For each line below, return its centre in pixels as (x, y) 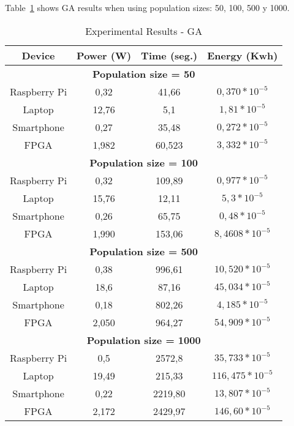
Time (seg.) (169, 55)
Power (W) (104, 55)
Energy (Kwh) (243, 55)
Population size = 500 (144, 251)
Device (38, 55)
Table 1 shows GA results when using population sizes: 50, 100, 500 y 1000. (147, 7)
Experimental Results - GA (144, 31)
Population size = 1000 (144, 340)
